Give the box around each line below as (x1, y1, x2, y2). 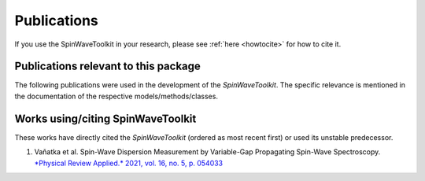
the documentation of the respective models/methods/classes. (14, 91, 218, 101)
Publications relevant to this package (14, 60, 201, 73)
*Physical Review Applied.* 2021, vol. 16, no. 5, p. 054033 (34, 158, 224, 168)
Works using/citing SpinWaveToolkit (14, 112, 197, 125)
